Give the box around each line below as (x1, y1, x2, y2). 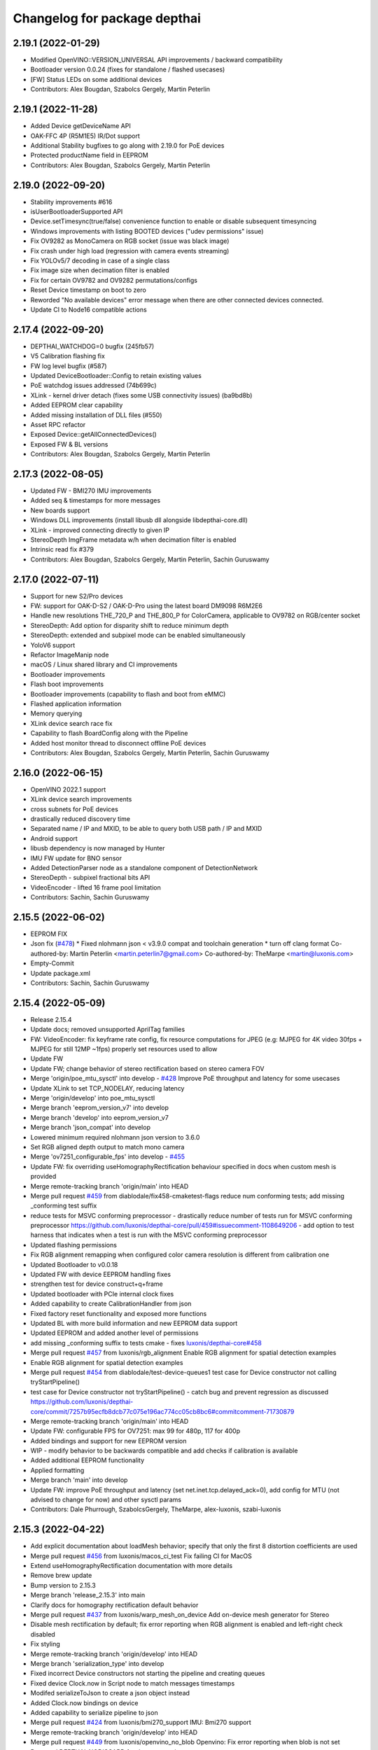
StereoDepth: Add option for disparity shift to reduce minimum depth (30, 621, 229, 629)
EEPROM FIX (30, 930, 68, 938)
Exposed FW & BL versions (30, 440, 108, 448)
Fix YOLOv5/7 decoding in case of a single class (30, 256, 170, 265)
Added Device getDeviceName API (30, 122, 131, 130)
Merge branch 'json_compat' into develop (30, 1123, 150, 1132)
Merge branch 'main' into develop (30, 1476, 128, 1484)
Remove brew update (30, 1571, 92, 1580)
